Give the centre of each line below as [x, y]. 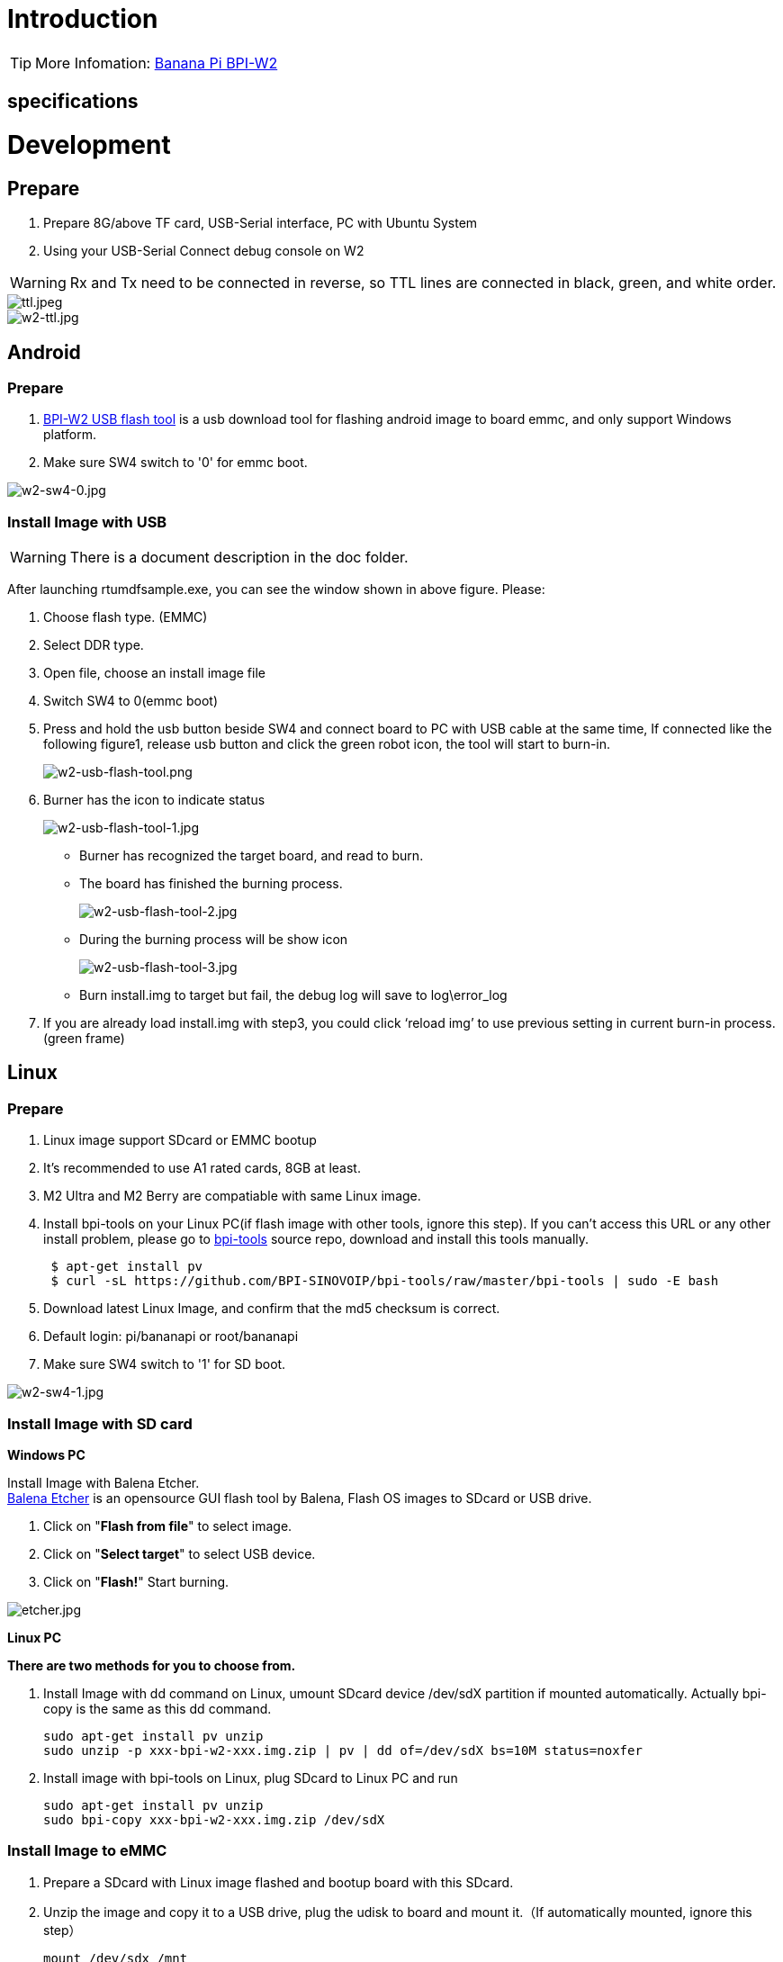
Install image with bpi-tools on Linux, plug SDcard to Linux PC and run [251, 1778]
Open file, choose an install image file [154, 673]
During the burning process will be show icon [214, 940]
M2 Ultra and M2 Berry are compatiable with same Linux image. [232, 1196]
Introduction [83, 19]
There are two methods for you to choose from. [152, 1666]
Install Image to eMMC [87, 1851]
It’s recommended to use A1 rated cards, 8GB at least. [202, 1168]
